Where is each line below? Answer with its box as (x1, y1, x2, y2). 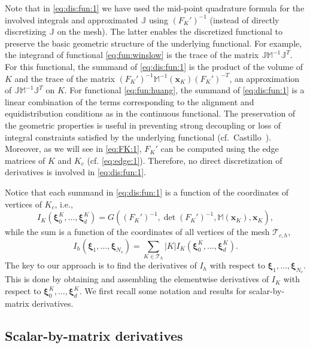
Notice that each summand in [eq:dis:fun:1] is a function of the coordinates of (5, 185, 289, 198)
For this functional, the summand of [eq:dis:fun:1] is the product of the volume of (5, 60, 303, 72)
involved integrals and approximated (5, 13, 138, 26)
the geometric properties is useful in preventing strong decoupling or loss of (5, 118, 281, 131)
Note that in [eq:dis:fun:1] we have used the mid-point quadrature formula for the (5, 2, 305, 14)
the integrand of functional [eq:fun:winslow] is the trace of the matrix (5, 48, 259, 61)
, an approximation (229, 72, 300, 84)
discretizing (5, 25, 47, 38)
